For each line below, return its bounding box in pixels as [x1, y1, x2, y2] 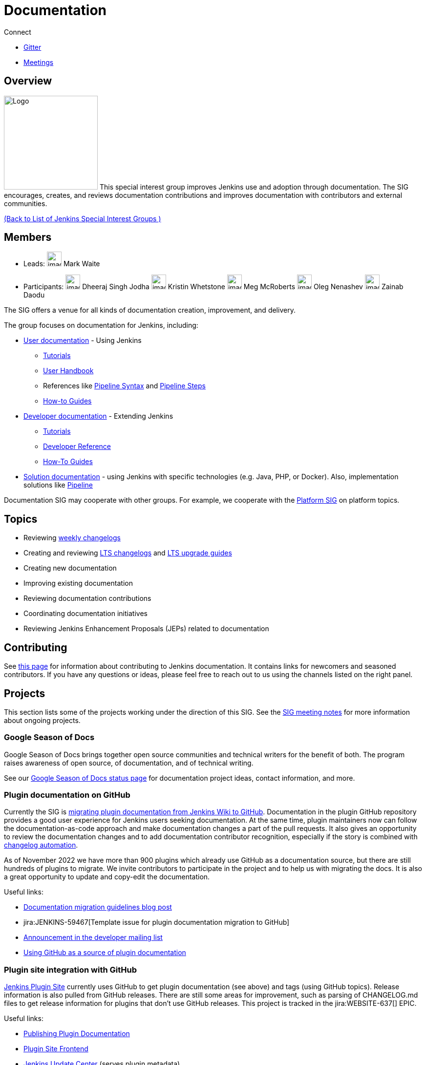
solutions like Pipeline [23, 481, 93, 490]
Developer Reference [43, 442, 111, 451]
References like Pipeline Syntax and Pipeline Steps [43, 382, 206, 390]
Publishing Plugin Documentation [23, 1029, 130, 1038]
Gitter [23, 43, 42, 51]
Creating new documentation [23, 564, 117, 573]
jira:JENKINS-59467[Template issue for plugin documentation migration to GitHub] [23, 918, 290, 927]
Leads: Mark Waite [23, 259, 100, 268]
